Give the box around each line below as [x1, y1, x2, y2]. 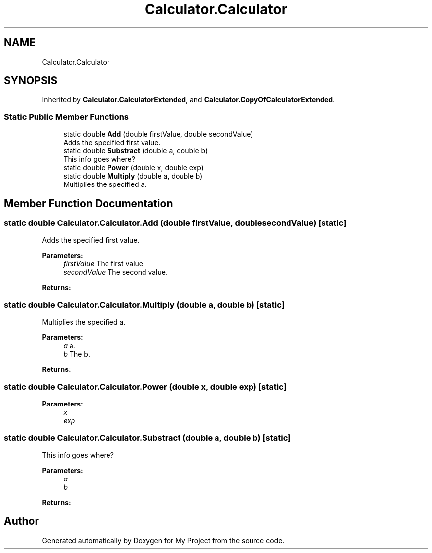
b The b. [63, 350, 90, 359]
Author [4, 515, 39, 528]
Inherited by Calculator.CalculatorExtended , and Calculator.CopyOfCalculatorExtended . [42, 95, 335, 104]
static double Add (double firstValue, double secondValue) [63, 130, 253, 139]
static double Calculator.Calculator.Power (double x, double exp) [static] [4, 381, 287, 392]
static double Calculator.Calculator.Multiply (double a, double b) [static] [4, 299, 285, 310]
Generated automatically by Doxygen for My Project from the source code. [42, 536, 285, 545]
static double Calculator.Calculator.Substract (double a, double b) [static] [4, 433, 291, 443]
